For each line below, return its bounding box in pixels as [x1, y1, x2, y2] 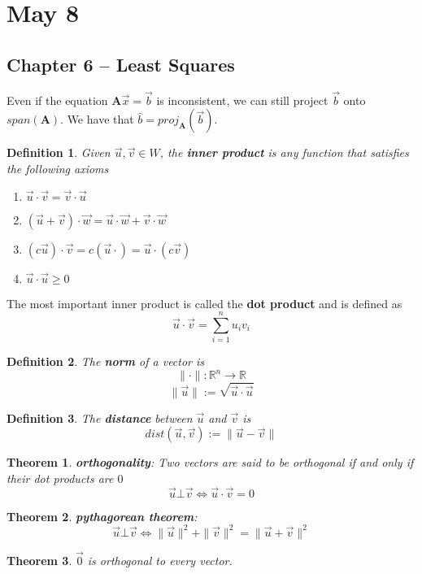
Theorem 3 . [7, 552, 72, 569]
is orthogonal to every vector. [87, 552, 233, 569]
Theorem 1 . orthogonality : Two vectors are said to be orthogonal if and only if [7, 454, 414, 471]
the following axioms [7, 159, 109, 176]
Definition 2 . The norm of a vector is [7, 353, 205, 370]
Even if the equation [7, 91, 108, 108]
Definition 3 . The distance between [7, 409, 193, 426]
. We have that [60, 111, 134, 128]
